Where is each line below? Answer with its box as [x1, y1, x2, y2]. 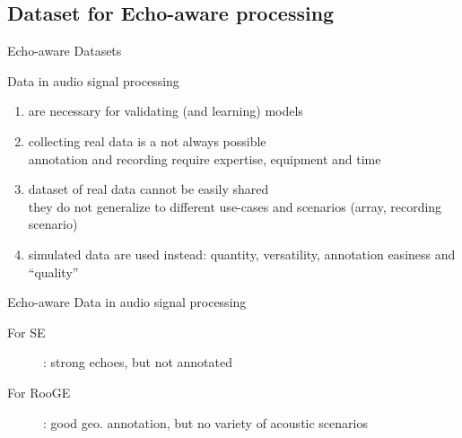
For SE [7, 322, 46, 341]
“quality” [28, 262, 79, 281]
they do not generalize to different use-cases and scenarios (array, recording [28, 197, 442, 215]
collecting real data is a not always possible [28, 131, 266, 150]
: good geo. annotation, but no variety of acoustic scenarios [43, 413, 368, 432]
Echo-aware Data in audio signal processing [7, 293, 247, 311]
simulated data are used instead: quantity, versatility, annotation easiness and [28, 244, 456, 263]
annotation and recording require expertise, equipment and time [28, 149, 381, 168]
